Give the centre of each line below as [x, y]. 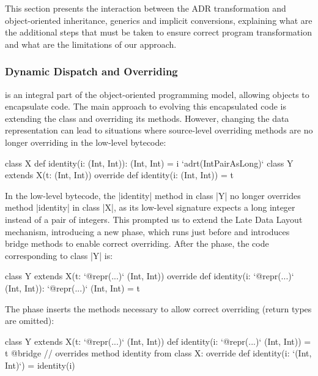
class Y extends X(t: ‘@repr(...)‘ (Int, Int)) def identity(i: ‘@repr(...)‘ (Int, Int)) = [158, 341]
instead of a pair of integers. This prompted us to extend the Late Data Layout [154, 219]
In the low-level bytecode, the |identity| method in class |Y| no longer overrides [153, 195]
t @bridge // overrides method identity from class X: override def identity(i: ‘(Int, [158, 353]
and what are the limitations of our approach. [91, 44]
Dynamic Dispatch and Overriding [91, 71]
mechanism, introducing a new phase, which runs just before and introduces [147, 231]
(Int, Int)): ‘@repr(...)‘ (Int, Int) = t [73, 288]
